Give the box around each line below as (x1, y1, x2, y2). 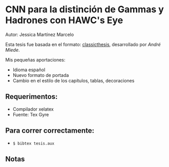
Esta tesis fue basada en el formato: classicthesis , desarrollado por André (5, 41, 161, 47)
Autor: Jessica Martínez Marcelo (5, 31, 74, 37)
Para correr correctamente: (5, 127, 95, 135)
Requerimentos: (5, 92, 58, 101)
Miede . (5, 47, 20, 53)
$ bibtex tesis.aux (12, 141, 55, 146)
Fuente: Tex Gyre (12, 111, 49, 117)
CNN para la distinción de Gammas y (5, 4, 164, 15)
